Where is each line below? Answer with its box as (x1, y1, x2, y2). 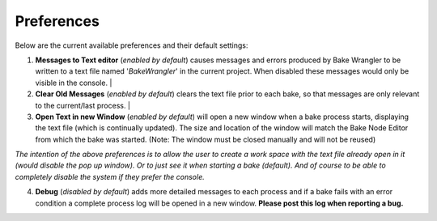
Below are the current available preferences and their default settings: (15, 40, 248, 50)
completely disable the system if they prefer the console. (15, 172, 206, 181)
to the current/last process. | (35, 100, 131, 110)
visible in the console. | (35, 78, 112, 87)
